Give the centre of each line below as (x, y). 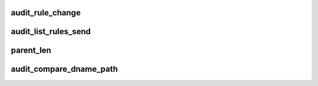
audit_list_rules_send (51, 32)
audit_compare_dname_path (64, 69)
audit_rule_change (46, 13)
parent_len (31, 50)
